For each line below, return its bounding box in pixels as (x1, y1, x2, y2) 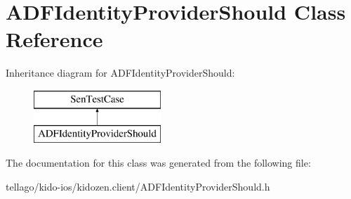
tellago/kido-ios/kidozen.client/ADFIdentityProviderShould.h (6, 179, 270, 193)
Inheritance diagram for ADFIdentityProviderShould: (6, 65, 235, 80)
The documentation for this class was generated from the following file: (6, 155, 311, 170)
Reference (6, 25, 103, 53)
